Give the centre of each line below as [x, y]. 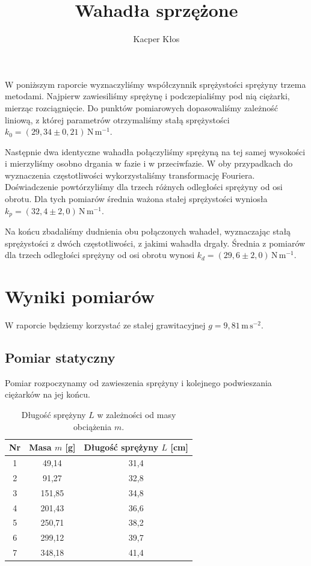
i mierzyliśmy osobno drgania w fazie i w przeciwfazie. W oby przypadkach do [149, 163]
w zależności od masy [137, 414]
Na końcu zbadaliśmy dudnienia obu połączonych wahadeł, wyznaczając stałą [148, 231]
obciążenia [92, 426]
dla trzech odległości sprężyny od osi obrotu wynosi [100, 255]
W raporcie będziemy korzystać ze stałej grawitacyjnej [105, 325]
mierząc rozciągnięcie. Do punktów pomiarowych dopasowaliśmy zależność [141, 107]
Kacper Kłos [156, 39]
